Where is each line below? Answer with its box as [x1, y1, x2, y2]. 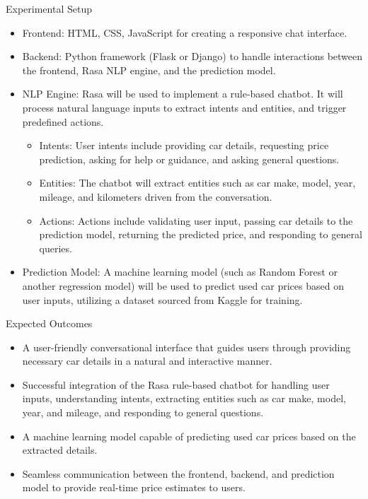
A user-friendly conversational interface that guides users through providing [22, 339, 351, 354]
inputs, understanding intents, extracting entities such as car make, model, [22, 391, 346, 406]
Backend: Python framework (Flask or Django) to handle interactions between [22, 49, 363, 64]
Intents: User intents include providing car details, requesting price [39, 138, 329, 153]
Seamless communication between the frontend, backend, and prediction [22, 466, 335, 481]
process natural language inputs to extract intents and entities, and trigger [22, 100, 347, 115]
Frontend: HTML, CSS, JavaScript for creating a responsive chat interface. [22, 25, 347, 40]
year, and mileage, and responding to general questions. [22, 405, 264, 420]
